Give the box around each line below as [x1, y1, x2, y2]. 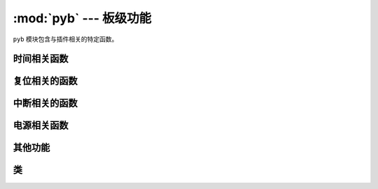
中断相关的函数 [13, 98, 78, 109]
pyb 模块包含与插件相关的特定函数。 [13, 35, 118, 43]
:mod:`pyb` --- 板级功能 [13, 10, 152, 26]
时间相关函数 [13, 53, 69, 65]
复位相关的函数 [13, 75, 78, 87]
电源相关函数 [13, 119, 69, 132]
